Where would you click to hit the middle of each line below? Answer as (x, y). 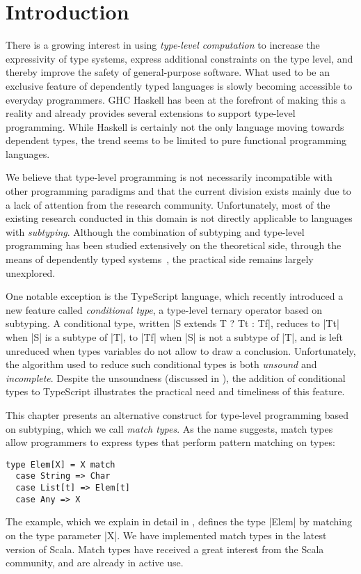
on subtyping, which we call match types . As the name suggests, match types (169, 428)
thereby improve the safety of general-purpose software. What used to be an (168, 72)
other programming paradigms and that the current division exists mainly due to (178, 191)
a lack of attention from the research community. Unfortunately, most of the (168, 204)
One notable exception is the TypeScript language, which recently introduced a (175, 296)
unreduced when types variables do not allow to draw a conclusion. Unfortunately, (181, 350)
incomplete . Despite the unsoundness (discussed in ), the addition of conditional (176, 377)
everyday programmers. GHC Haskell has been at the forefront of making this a (176, 99)
